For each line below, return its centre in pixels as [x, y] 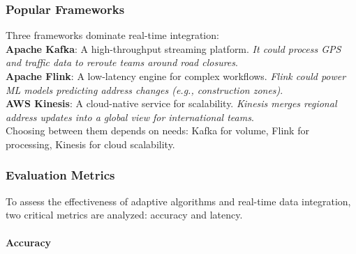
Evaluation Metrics [60, 175]
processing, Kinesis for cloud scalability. [90, 144]
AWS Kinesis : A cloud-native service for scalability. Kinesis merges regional [171, 103]
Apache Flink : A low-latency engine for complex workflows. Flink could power [176, 76]
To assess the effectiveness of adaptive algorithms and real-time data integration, [178, 201]
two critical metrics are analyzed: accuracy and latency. [124, 215]
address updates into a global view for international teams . [130, 117]
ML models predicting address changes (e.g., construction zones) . [144, 89]
